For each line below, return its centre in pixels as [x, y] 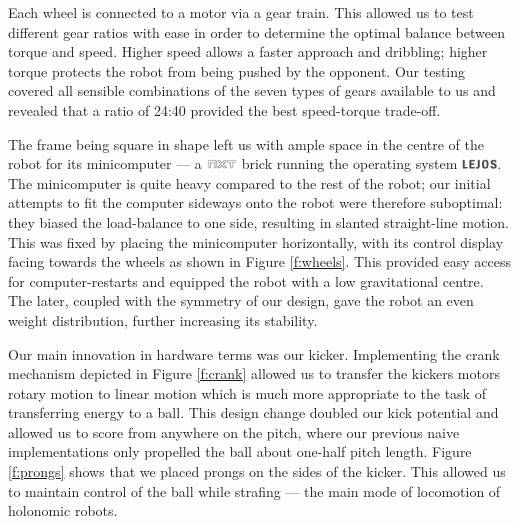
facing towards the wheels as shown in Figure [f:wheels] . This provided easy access [260, 261]
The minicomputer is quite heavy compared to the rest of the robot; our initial [249, 182]
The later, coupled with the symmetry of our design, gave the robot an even [241, 300]
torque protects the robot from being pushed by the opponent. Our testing [237, 70]
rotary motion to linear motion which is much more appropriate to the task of [247, 392]
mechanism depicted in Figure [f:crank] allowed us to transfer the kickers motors [254, 373]
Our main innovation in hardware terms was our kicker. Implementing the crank [254, 353]
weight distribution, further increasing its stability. [163, 319]
